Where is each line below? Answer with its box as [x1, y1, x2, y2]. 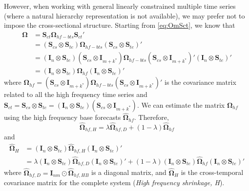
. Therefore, [134, 112, 169, 122]
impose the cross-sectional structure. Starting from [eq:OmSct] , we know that [4, 20, 235, 30]
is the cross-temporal [181, 167, 244, 177]
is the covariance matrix [165, 77, 236, 87]
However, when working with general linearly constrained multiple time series [4, 1, 236, 11]
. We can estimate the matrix [137, 99, 225, 110]
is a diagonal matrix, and [91, 167, 166, 177]
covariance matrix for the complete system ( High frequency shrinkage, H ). [4, 177, 225, 188]
